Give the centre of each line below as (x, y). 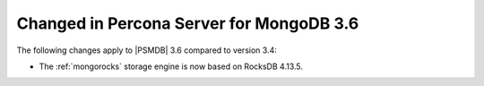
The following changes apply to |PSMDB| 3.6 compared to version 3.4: (147, 50)
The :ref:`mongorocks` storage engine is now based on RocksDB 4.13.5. (171, 66)
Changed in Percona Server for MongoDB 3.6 (188, 23)
